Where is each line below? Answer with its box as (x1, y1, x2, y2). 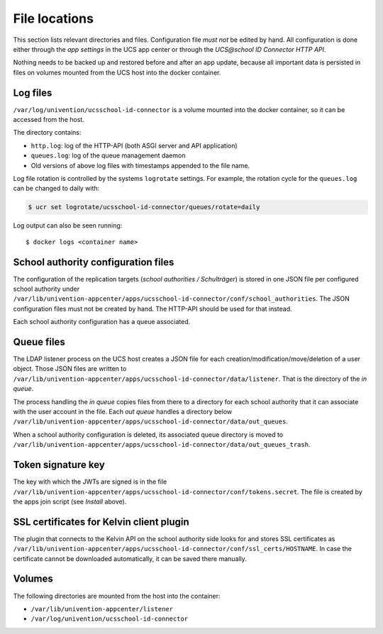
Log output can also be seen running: (13, 221, 123, 230)
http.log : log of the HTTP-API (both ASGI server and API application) (30, 141, 238, 150)
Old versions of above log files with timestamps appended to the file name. (30, 161, 250, 169)
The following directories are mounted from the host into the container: (13, 591, 221, 600)
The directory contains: (13, 128, 82, 137)
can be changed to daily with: (13, 184, 100, 193)
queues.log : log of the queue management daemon (30, 151, 186, 160)
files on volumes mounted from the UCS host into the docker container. (13, 68, 221, 77)
